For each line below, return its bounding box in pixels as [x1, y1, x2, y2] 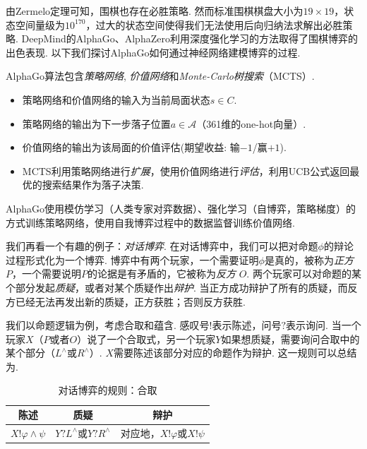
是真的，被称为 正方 [264, 252, 354, 267]
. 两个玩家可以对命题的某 [246, 266, 361, 281]
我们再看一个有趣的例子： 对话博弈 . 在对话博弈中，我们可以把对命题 [6, 239, 318, 253]
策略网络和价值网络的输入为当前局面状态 [22, 92, 210, 107]
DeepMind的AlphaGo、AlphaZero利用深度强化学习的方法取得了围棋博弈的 [21, 31, 358, 46]
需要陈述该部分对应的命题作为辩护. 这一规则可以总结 [114, 345, 357, 360]
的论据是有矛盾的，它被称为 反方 [88, 266, 236, 281]
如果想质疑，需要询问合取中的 [221, 331, 360, 346]
